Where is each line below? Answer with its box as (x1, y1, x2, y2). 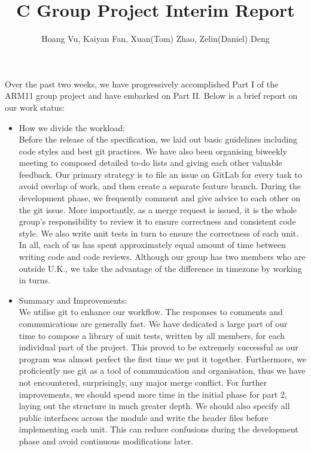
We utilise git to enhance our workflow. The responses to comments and (19, 305, 283, 318)
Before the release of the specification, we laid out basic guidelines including (19, 133, 298, 146)
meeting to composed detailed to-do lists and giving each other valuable (19, 156, 282, 169)
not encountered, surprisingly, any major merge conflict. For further (19, 376, 267, 388)
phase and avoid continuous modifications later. (19, 434, 193, 447)
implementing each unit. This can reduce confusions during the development (19, 423, 298, 435)
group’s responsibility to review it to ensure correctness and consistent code (19, 215, 296, 228)
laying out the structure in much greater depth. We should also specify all (19, 399, 290, 412)
